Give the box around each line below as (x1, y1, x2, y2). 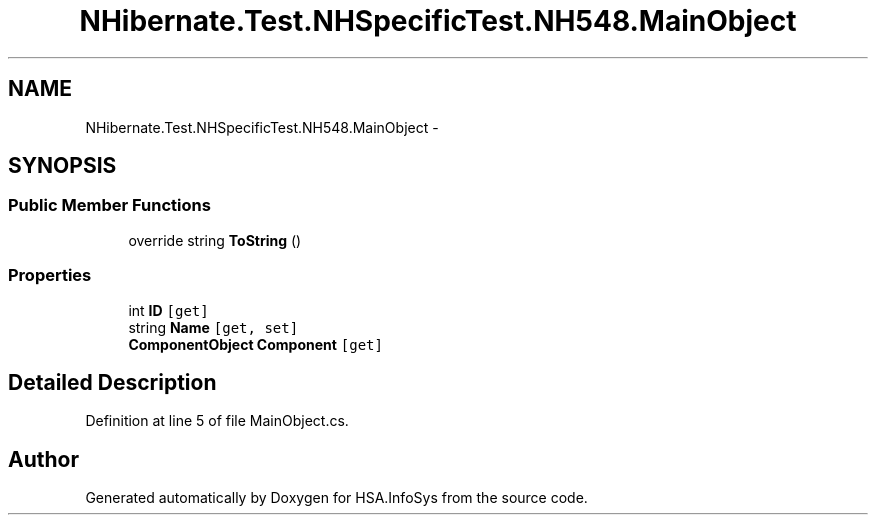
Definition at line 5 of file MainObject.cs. (85, 412, 349, 430)
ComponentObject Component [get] (128, 335, 383, 353)
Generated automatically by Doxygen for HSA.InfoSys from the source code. (85, 489, 588, 507)
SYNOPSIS (8, 153, 117, 179)
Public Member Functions (8, 195, 211, 216)
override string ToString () (128, 231, 302, 249)
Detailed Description (8, 369, 217, 395)
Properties (8, 265, 92, 286)
